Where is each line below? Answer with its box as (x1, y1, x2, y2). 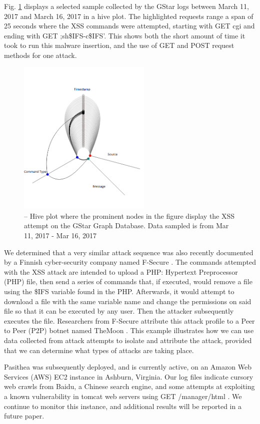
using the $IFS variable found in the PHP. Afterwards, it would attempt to (4, 286, 234, 296)
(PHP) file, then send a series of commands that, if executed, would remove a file (4, 276, 252, 287)
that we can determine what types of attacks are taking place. (4, 345, 194, 355)
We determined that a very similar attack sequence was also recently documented (4, 247, 253, 257)
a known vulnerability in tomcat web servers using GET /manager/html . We (4, 391, 242, 401)
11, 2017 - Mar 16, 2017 (24, 230, 97, 241)
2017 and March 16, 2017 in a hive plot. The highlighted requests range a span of (4, 10, 253, 21)
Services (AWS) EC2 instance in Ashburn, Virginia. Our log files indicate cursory (4, 371, 253, 382)
